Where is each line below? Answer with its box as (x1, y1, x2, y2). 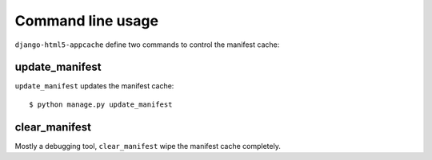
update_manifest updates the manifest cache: (14, 81, 174, 91)
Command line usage (14, 12, 159, 29)
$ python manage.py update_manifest (29, 100, 173, 109)
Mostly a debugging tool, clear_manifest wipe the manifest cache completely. (14, 141, 282, 150)
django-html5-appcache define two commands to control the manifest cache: (14, 40, 280, 49)
